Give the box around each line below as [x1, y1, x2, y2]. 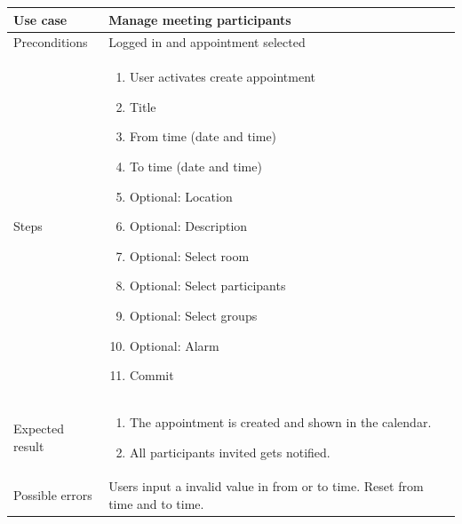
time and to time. [108, 495, 204, 512]
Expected [13, 418, 64, 437]
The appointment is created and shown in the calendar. [129, 412, 432, 431]
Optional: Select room [129, 246, 250, 265]
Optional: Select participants [129, 276, 286, 295]
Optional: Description [129, 217, 248, 235]
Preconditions [13, 33, 88, 52]
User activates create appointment [129, 67, 315, 86]
